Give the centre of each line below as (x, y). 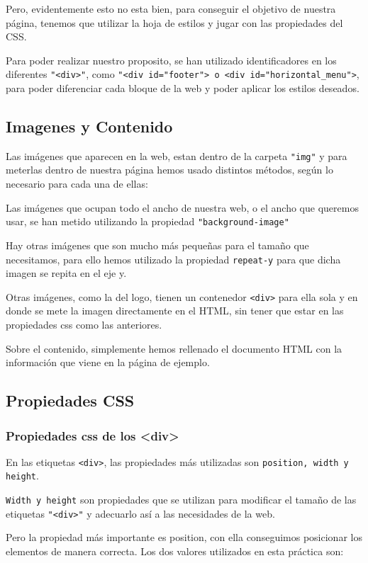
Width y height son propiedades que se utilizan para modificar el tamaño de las (181, 500)
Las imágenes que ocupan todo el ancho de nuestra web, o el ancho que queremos (182, 207)
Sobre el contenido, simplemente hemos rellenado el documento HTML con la (174, 348)
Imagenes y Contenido (89, 126)
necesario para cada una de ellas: (77, 184)
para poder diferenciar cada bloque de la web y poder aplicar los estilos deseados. (183, 88)
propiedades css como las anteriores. (84, 325)
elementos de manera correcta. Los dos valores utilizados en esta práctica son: (175, 551)
